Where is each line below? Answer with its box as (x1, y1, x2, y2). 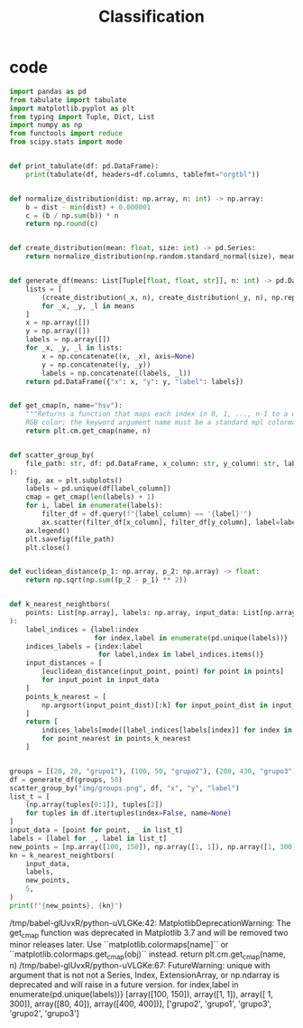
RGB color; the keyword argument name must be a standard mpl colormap (25, 418, 300, 427)
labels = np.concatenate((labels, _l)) (41, 369, 192, 378)
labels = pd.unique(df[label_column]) (25, 484, 171, 493)
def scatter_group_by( (9, 450, 95, 460)
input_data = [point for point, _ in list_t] (9, 826, 183, 835)
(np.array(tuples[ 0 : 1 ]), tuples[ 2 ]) (25, 800, 164, 809)
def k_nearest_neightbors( (9, 600, 111, 609)
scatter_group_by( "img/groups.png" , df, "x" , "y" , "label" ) (9, 783, 241, 792)
